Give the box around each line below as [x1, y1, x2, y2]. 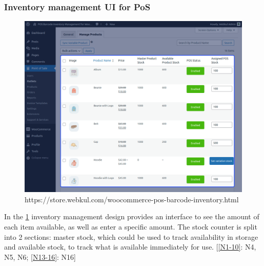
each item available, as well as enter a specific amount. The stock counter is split [4, 221, 257, 232]
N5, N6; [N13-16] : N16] [4, 251, 76, 262]
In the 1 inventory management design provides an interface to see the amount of [4, 211, 259, 222]
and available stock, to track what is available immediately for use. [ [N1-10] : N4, [4, 241, 256, 252]
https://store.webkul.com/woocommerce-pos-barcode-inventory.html [25, 194, 239, 204]
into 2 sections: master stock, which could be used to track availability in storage [4, 231, 258, 242]
